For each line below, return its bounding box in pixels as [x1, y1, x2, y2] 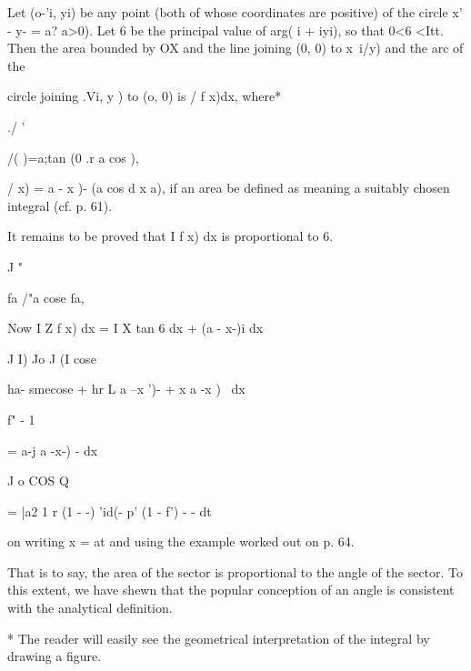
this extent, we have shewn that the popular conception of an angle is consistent [7, 580, 455, 599]
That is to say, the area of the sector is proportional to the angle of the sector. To [7, 562, 464, 581]
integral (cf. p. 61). [7, 195, 113, 215]
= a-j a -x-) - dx [7, 440, 98, 459]
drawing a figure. [7, 646, 102, 666]
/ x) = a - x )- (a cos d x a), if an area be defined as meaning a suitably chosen [7, 178, 450, 197]
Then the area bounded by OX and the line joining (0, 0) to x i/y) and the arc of [7, 38, 464, 57]
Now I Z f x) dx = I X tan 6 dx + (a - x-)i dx [7, 318, 264, 337]
